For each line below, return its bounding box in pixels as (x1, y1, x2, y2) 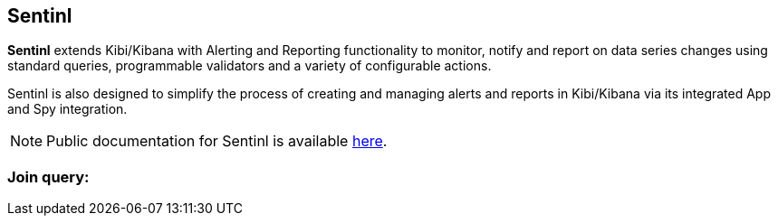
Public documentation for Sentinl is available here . (46, 132, 388, 151)
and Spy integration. (7, 101, 128, 117)
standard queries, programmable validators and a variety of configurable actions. (7, 58, 492, 74)
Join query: (7, 167, 90, 186)
